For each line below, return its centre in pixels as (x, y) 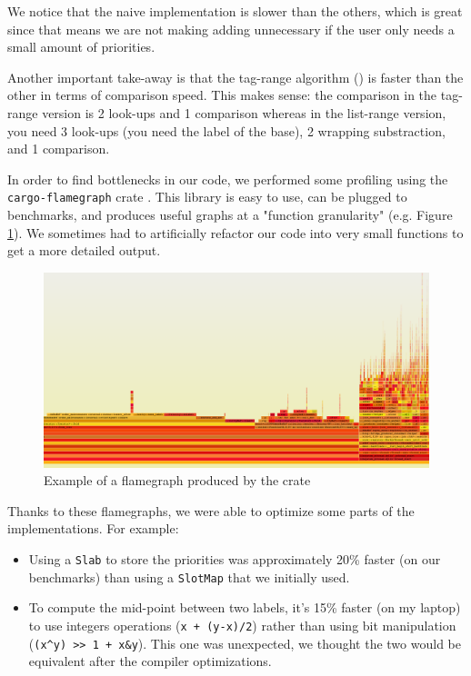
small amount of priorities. (81, 47)
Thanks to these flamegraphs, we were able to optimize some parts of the (211, 510)
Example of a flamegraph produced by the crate (177, 480)
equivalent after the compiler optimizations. (150, 661)
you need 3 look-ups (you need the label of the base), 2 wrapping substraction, (226, 130)
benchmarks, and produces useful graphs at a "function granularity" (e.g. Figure (230, 214)
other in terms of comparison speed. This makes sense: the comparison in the (222, 95)
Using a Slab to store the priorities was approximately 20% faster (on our (235, 559)
